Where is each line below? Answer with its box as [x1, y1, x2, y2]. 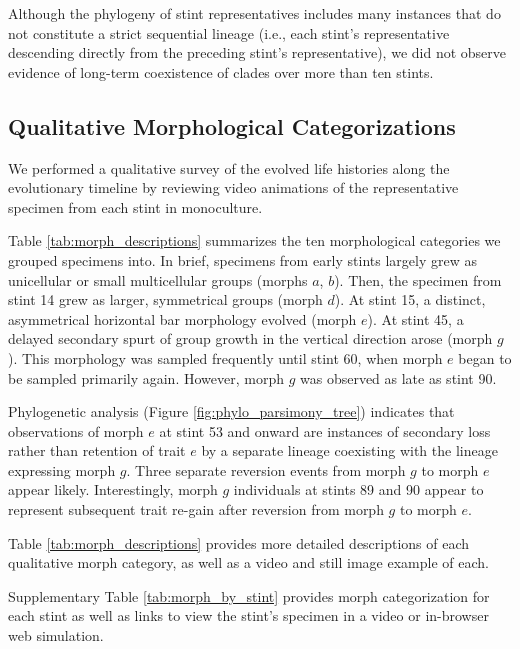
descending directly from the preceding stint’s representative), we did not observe [8, 42, 506, 63]
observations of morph [8, 420, 144, 441]
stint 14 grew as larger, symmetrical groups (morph [8, 289, 323, 310]
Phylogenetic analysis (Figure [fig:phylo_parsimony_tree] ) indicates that [8, 401, 455, 422]
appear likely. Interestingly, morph [8, 479, 218, 500]
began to [458, 347, 512, 368]
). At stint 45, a [367, 308, 464, 329]
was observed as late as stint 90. [299, 367, 497, 388]
